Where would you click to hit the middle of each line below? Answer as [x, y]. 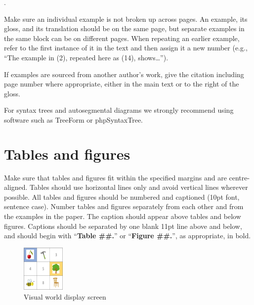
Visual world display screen [65, 296]
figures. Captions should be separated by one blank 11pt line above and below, [123, 226]
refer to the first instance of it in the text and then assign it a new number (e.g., [126, 48]
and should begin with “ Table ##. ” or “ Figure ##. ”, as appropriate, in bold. [127, 236]
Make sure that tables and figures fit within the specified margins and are [115, 177]
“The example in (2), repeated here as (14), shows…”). [86, 57]
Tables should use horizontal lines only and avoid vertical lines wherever [139, 187]
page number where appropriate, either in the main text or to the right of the [122, 84]
